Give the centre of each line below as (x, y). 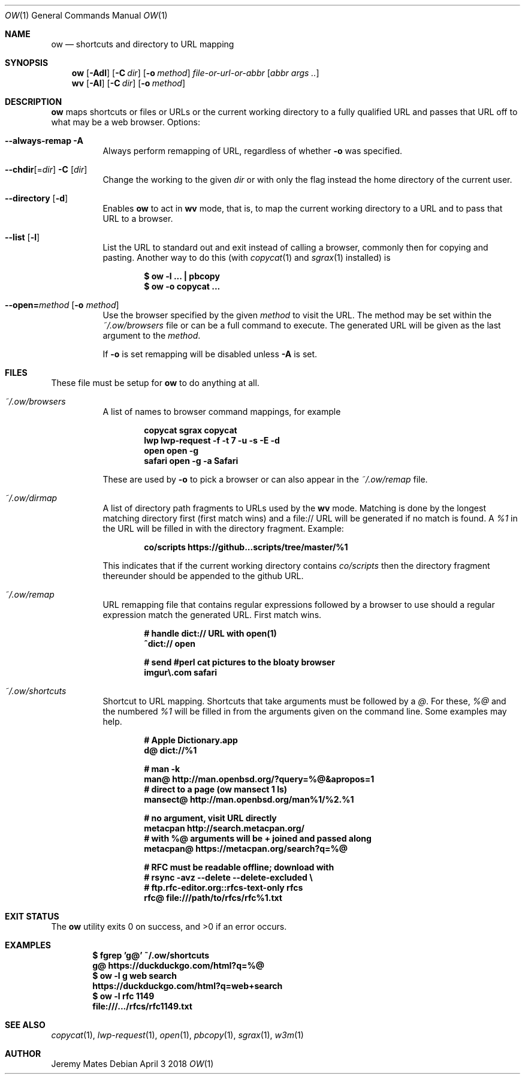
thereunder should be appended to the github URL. (203, 576)
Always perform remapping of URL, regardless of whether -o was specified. (253, 151)
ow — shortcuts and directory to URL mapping (143, 44)
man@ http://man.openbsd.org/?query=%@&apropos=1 (259, 779)
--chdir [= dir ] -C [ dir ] (46, 169)
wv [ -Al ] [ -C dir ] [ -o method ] (129, 83)
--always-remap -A (44, 141)
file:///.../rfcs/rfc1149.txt (142, 1006)
